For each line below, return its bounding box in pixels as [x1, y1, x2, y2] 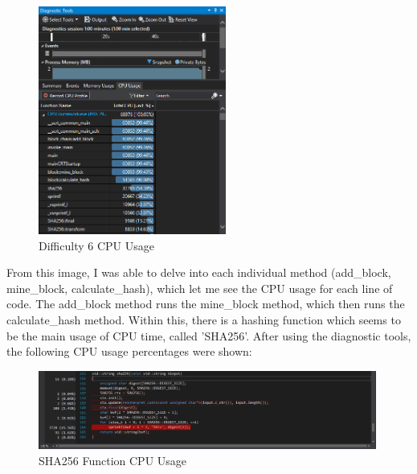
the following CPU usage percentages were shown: [6, 343, 252, 360]
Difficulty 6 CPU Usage [39, 237, 154, 253]
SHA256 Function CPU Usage [39, 451, 187, 468]
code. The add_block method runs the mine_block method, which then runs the [6, 295, 405, 312]
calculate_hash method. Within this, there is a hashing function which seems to [6, 311, 401, 328]
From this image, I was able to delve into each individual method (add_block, [6, 264, 391, 281]
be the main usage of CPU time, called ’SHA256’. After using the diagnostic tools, [6, 327, 411, 344]
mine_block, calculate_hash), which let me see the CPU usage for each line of [6, 279, 393, 296]
